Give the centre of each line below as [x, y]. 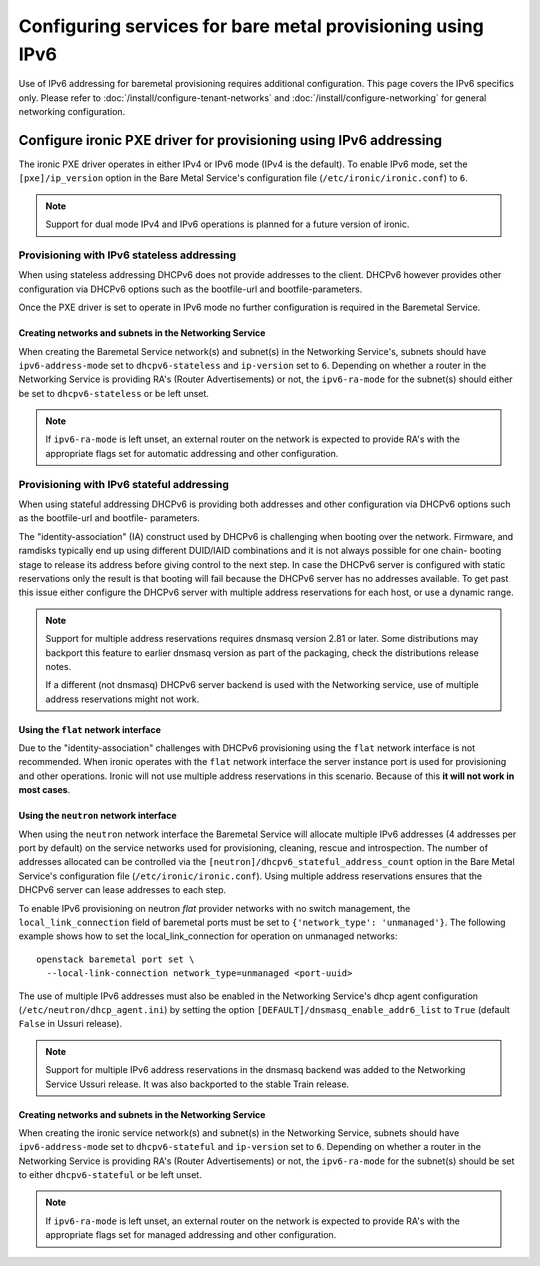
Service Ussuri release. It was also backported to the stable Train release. [197, 1084]
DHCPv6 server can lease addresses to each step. [122, 890]
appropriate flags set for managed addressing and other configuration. [191, 1235]
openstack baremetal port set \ [115, 959]
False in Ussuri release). [70, 1024]
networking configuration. [72, 112]
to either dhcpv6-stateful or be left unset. [110, 1175]
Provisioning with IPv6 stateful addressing [124, 484]
